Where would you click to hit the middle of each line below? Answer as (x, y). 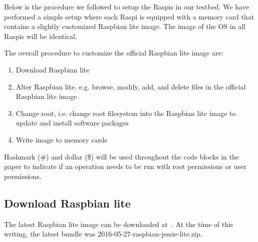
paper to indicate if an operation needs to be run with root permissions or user (125, 166)
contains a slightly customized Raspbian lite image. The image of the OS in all (125, 26)
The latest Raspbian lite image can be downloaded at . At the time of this (119, 224)
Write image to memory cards (62, 139)
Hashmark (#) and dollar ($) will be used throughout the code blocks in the (121, 156)
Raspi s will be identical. (41, 36)
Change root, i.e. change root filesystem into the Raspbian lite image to (126, 113)
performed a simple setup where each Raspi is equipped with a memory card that (129, 16)
